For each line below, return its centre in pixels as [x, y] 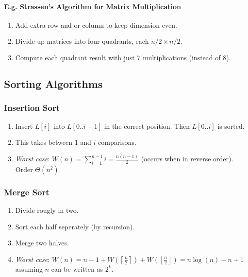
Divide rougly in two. [47, 210]
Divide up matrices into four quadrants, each [82, 41]
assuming [29, 268]
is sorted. [231, 126]
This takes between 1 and [53, 142]
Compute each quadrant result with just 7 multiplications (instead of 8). [123, 57]
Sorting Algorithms [53, 83]
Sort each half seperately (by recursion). [75, 226]
